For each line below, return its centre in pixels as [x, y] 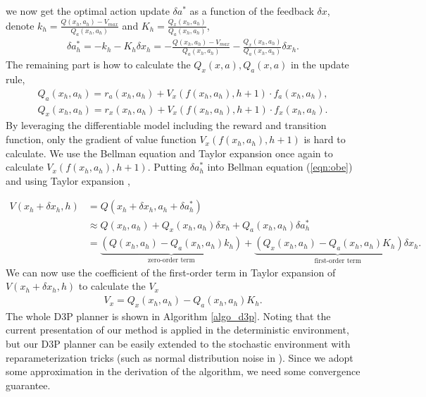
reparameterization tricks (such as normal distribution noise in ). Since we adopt [180, 357]
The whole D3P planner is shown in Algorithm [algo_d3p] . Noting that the [168, 316]
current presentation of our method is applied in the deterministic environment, [177, 330]
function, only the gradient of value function [101, 139]
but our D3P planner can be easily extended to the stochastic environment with [178, 344]
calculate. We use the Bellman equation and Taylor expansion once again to [169, 153]
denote [20, 25]
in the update [320, 65]
